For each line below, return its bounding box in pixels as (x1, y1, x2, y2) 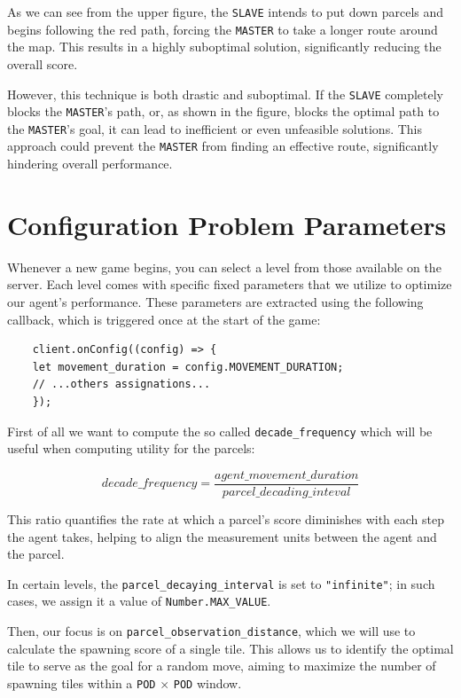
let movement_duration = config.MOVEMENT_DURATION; (32, 360, 344, 373)
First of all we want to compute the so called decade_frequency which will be (7, 421, 433, 440)
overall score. (7, 54, 78, 73)
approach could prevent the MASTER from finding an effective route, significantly (7, 137, 439, 155)
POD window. (173, 673, 242, 692)
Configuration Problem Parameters (7, 206, 447, 242)
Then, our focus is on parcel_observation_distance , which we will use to (7, 622, 416, 639)
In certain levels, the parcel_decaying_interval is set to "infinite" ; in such (7, 574, 435, 592)
